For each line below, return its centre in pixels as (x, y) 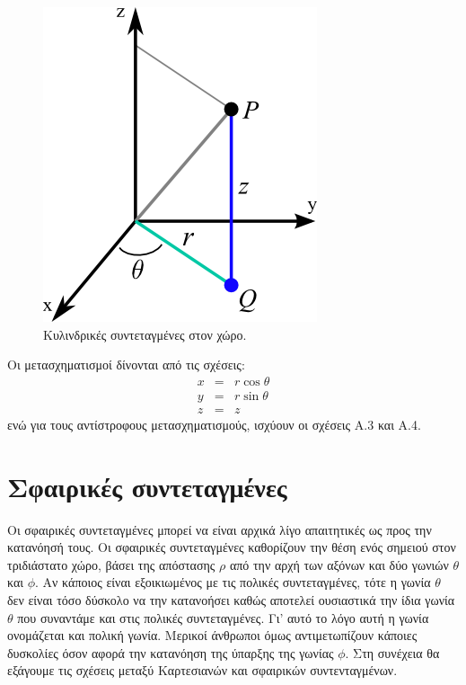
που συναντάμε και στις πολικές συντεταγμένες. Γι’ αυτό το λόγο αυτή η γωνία (223, 617)
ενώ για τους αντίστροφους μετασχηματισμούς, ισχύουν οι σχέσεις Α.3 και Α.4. (214, 424)
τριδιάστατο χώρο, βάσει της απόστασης (111, 564)
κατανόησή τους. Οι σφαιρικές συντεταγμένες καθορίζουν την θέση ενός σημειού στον (232, 547)
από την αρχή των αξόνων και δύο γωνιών (339, 564)
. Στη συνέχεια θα (392, 652)
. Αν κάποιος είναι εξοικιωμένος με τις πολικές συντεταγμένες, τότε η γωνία (233, 582)
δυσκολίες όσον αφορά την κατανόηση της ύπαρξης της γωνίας (171, 652)
